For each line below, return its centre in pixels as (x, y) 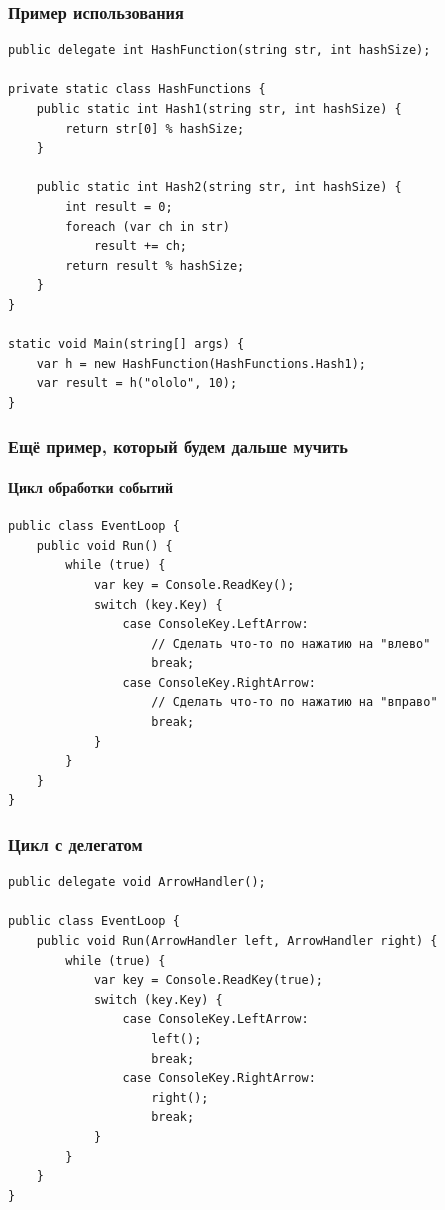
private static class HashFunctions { (137, 89)
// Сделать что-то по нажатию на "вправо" (294, 702)
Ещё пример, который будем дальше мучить (178, 446)
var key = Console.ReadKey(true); (208, 980)
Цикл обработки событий (91, 486)
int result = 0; (119, 206)
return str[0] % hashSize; (155, 128)
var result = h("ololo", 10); (137, 383)
